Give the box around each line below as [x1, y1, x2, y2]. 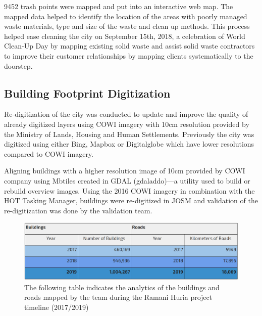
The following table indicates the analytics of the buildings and [24, 282, 220, 292]
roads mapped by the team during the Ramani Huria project [24, 292, 213, 302]
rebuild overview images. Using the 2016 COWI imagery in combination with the [4, 185, 255, 196]
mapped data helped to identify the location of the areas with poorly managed [4, 11, 247, 21]
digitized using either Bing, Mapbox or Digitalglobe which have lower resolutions [4, 139, 254, 149]
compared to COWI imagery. [4, 148, 94, 159]
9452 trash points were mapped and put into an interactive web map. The [4, 1, 233, 11]
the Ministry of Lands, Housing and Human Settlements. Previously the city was [4, 128, 254, 139]
